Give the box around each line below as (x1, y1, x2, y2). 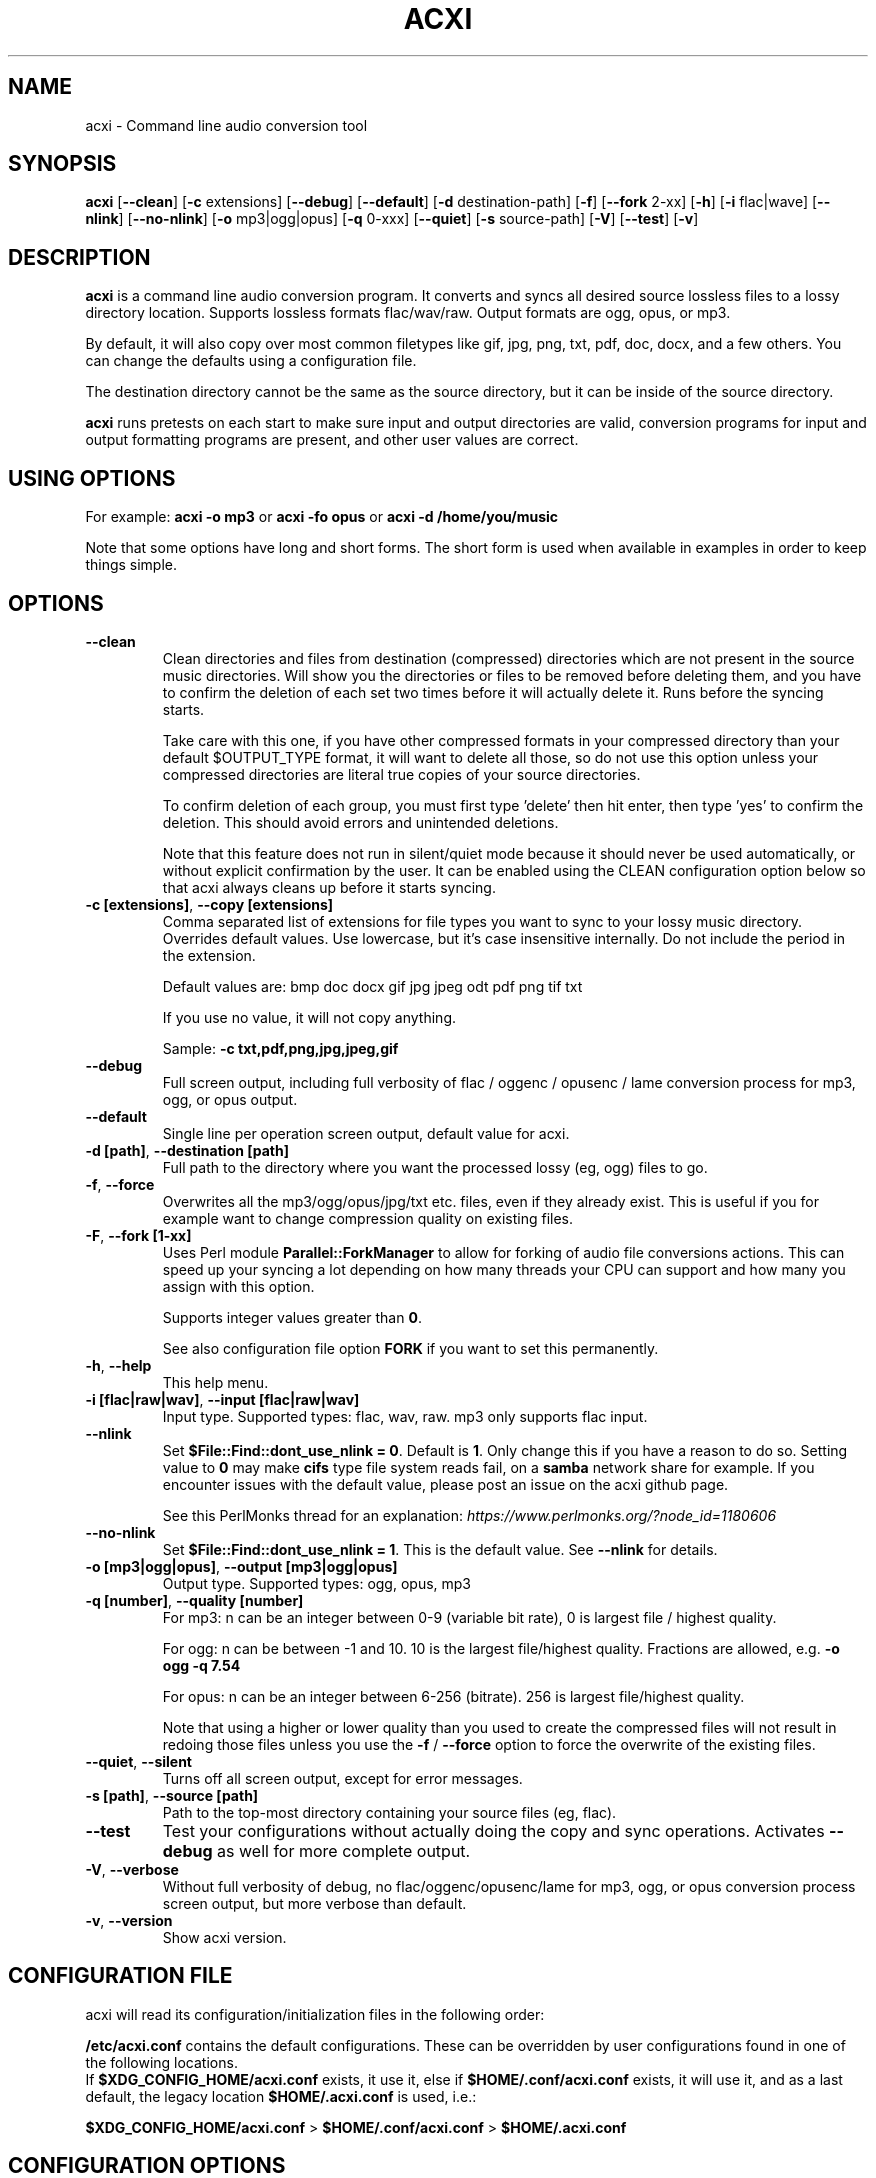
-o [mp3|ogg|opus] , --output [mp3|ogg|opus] (85, 1557, 398, 1575)
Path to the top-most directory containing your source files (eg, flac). (162, 1803, 617, 1821)
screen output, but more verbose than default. (162, 1894, 467, 1912)
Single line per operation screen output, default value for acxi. (162, 1124, 570, 1142)
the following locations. (85, 2053, 238, 2071)
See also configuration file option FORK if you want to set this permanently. (162, 1339, 659, 1357)
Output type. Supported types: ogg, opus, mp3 (162, 1574, 472, 1592)
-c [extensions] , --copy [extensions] (85, 895, 334, 913)
